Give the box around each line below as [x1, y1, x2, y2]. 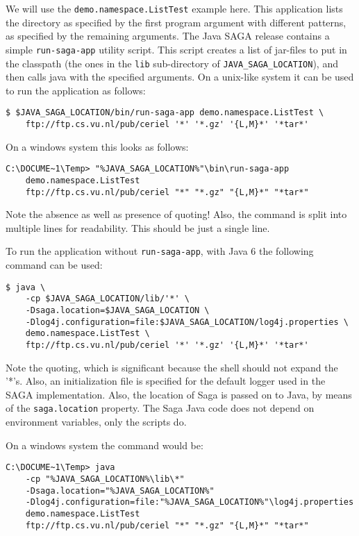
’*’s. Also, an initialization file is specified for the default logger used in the [6, 374, 326, 388]
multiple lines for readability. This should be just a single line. [6, 220, 270, 235]
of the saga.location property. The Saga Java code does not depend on [6, 401, 315, 415]
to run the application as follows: [6, 83, 146, 97]
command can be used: [6, 258, 103, 272]
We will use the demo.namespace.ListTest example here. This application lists [6, 1, 343, 15]
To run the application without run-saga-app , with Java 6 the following [6, 244, 314, 258]
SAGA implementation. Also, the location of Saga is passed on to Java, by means [6, 387, 352, 401]
